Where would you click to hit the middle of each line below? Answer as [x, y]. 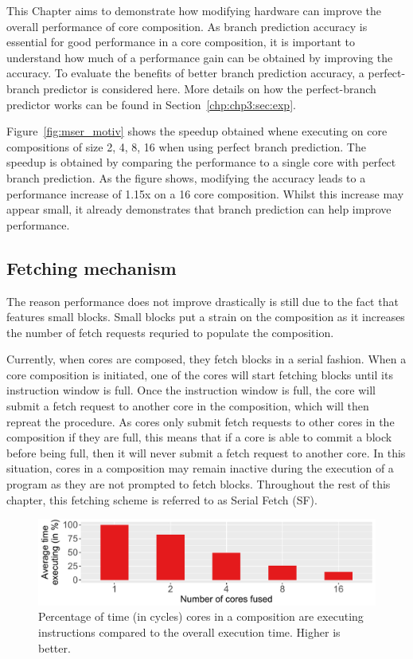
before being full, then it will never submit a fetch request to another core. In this [206, 452]
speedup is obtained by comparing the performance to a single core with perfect [201, 162]
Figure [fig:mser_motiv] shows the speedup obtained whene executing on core [197, 131]
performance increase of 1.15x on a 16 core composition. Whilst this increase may [205, 193]
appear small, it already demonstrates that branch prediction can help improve [199, 209]
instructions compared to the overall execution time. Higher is [189, 632]
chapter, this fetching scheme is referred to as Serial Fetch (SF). [162, 499]
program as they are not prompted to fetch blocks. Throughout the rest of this [199, 484]
